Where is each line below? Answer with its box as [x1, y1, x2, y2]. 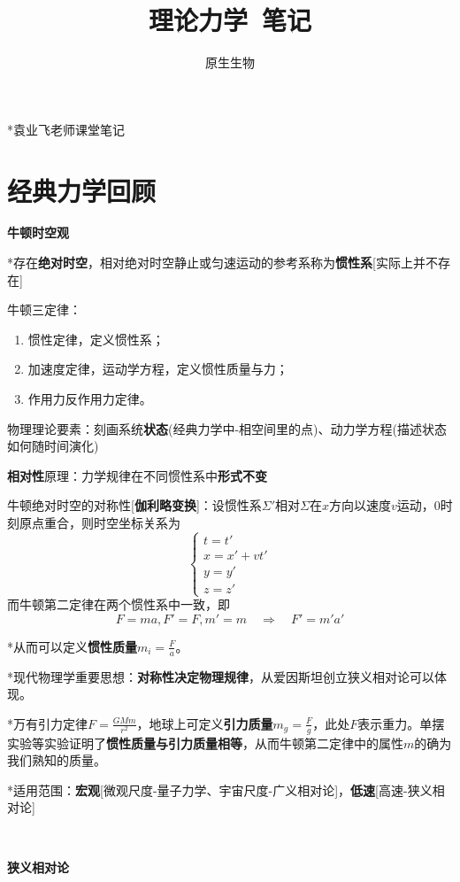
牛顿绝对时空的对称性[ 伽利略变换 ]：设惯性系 [7, 496, 262, 514]
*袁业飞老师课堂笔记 [7, 120, 125, 138]
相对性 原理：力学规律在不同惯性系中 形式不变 [7, 466, 267, 484]
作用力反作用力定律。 [27, 390, 152, 407]
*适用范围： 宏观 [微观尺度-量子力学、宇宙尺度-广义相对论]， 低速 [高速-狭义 [7, 780, 433, 799]
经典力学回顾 [7, 172, 157, 208]
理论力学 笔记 [148, 2, 312, 38]
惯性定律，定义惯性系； [27, 329, 165, 348]
